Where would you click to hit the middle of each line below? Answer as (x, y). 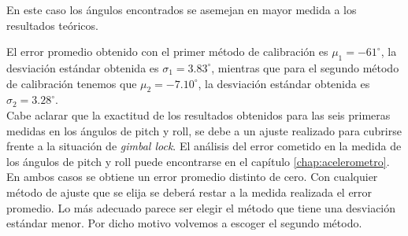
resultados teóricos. (52, 25)
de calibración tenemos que (72, 83)
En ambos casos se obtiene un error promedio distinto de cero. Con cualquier (192, 177)
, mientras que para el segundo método (305, 67)
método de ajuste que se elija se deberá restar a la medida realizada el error (189, 192)
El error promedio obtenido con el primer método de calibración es (167, 52)
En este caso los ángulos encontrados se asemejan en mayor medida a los (182, 9)
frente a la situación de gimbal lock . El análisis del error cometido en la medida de (204, 146)
